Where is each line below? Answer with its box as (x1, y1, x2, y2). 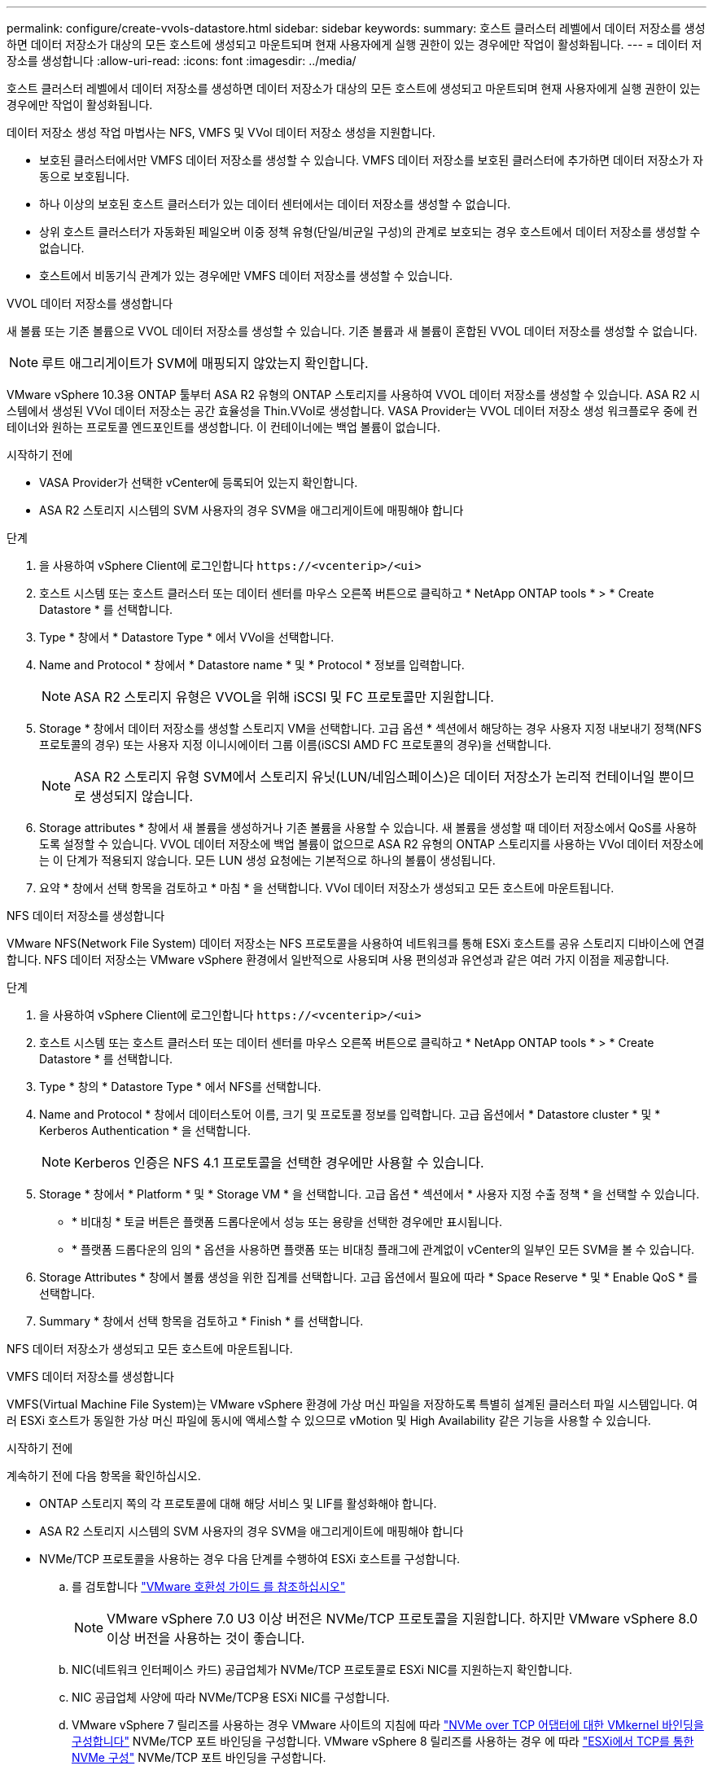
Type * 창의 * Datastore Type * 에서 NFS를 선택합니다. (39, 1080, 322, 1093)
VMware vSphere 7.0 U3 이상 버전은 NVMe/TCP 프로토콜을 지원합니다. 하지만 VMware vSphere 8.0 (107, 1610, 698, 1627)
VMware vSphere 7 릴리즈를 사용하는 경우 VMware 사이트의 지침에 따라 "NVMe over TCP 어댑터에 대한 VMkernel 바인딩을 (72, 1718, 704, 1732)
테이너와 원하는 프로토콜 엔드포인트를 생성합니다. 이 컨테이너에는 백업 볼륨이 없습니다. (7, 420, 440, 434)
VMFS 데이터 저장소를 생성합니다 (7, 1369, 174, 1383)
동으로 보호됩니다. (39, 169, 130, 183)
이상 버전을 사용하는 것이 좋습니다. (107, 1630, 305, 1646)
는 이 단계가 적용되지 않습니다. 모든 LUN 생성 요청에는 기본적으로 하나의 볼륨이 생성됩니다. (39, 853, 496, 867)
